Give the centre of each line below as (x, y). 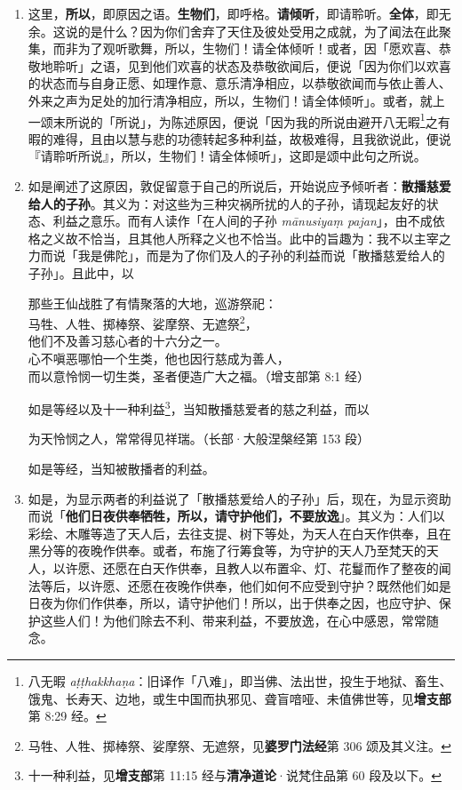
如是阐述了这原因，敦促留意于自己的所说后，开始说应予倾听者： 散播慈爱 (239, 186)
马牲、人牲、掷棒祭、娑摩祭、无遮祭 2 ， (143, 322)
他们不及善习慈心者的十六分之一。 (127, 341)
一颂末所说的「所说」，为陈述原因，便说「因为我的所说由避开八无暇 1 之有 (239, 120)
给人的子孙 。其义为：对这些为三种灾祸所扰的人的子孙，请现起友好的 (227, 203)
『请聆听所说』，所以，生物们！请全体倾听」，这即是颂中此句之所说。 (227, 156)
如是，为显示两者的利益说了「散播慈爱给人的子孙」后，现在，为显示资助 (239, 498)
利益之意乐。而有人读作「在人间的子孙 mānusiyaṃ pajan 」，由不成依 (249, 221)
